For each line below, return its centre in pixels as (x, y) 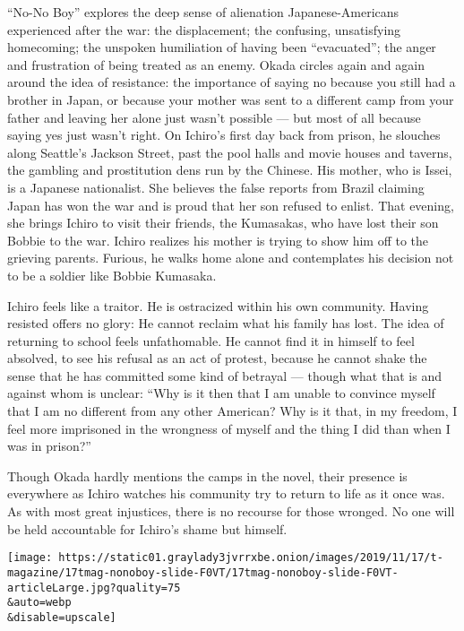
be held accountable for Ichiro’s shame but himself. (147, 528)
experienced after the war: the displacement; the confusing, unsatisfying (204, 29)
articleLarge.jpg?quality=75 (94, 588)
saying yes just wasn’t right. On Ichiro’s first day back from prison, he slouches (224, 135)
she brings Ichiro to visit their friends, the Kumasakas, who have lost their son (223, 223)
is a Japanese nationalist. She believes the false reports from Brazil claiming (216, 187)
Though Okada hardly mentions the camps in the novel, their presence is (207, 475)
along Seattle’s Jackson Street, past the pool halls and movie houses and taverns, (230, 152)
